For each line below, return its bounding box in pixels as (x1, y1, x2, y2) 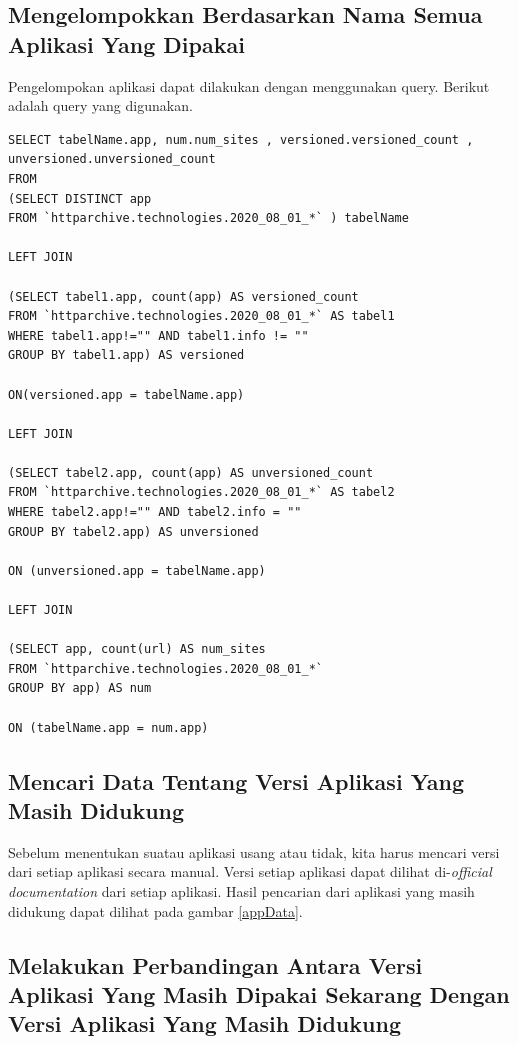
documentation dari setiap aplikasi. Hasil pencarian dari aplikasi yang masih (8, 880, 475, 901)
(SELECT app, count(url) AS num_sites (8, 642, 266, 657)
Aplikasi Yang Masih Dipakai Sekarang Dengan (8, 978, 510, 1009)
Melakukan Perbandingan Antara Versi (8, 949, 423, 980)
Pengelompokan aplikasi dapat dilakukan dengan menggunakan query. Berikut (8, 75, 490, 96)
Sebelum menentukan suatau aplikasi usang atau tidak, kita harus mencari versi (8, 841, 500, 862)
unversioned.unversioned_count (8, 152, 216, 167)
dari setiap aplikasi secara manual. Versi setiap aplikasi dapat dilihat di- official (8, 861, 492, 882)
